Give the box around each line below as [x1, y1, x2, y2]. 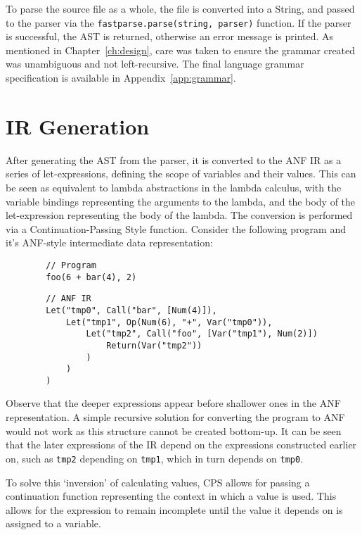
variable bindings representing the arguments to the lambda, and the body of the [6, 194, 356, 208]
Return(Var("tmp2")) [106, 340, 202, 351]
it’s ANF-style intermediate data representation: [6, 235, 213, 250]
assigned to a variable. [6, 516, 101, 531]
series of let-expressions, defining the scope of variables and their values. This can [6, 166, 356, 181]
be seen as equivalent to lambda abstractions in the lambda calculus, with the [6, 180, 342, 194]
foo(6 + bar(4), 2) [46, 272, 137, 282]
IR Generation [6, 111, 150, 140]
